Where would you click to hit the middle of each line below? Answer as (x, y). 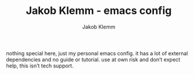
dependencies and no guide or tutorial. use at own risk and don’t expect (93, 59)
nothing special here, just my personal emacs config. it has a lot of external (97, 53)
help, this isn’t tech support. (40, 66)
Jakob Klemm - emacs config (99, 11)
